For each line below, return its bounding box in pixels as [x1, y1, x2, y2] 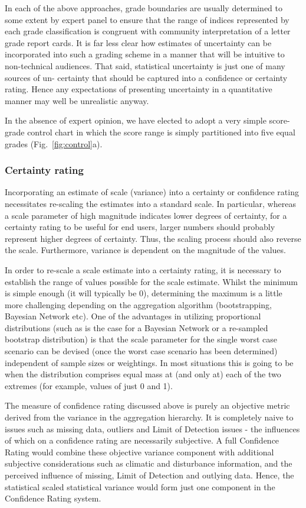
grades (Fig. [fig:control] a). [5, 137, 103, 150]
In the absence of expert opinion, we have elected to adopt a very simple [5, 114, 266, 127]
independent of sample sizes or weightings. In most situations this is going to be [5, 356, 294, 368]
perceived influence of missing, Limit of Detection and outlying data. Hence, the [5, 469, 294, 481]
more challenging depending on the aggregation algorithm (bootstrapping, [5, 298, 272, 310]
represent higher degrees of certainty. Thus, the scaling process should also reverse [5, 232, 301, 244]
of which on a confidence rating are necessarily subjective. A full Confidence [5, 434, 279, 446]
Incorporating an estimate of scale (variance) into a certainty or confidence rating [5, 186, 299, 198]
